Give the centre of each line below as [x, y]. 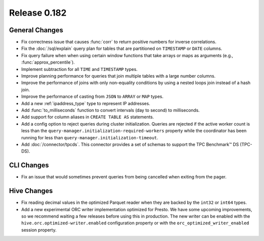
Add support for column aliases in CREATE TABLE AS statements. [88, 117]
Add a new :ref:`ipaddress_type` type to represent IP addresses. [86, 103]
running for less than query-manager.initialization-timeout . [90, 137]
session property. [39, 230]
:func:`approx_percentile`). [48, 62]
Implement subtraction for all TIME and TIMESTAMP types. [79, 69]
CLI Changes [29, 165]
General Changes [36, 30]
